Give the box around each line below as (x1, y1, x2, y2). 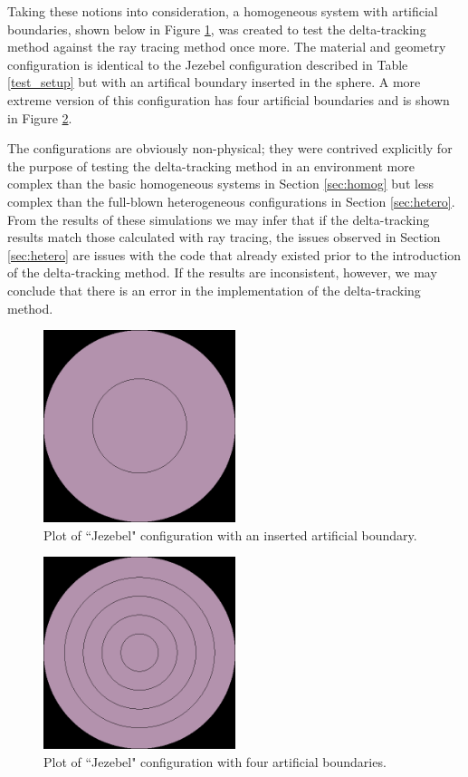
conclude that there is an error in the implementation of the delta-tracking (7, 280, 421, 299)
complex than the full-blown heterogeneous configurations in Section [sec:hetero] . (7, 191, 455, 210)
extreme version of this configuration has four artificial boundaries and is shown (7, 90, 450, 109)
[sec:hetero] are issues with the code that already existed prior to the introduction (7, 245, 462, 264)
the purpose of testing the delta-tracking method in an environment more (7, 156, 415, 175)
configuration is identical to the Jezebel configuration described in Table (7, 54, 408, 73)
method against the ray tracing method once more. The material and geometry (7, 37, 446, 56)
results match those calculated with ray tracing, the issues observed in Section (7, 228, 441, 247)
